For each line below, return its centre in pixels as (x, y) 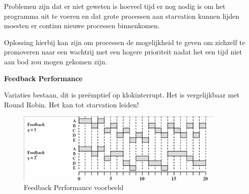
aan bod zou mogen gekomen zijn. (56, 61)
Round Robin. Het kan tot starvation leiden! (72, 104)
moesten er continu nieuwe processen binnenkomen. (82, 25)
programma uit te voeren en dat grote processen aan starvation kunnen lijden (122, 16)
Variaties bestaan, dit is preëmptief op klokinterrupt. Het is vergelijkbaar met (122, 95)
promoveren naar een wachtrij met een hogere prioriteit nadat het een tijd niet (123, 52)
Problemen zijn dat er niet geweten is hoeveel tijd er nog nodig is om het (115, 6)
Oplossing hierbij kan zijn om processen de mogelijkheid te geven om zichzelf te (125, 42)
